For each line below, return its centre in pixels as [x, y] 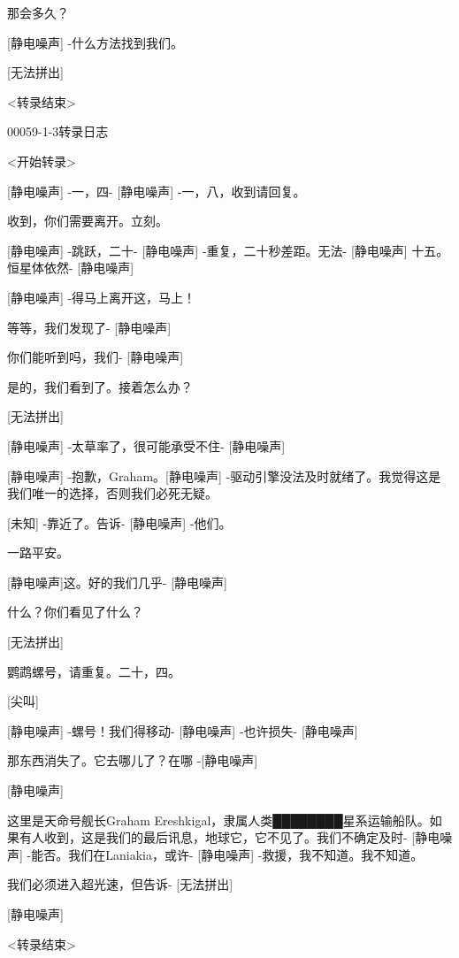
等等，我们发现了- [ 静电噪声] [89, 327]
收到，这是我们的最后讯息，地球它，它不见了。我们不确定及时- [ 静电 [242, 837]
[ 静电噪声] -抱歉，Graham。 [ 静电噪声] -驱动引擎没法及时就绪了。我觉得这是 [224, 475]
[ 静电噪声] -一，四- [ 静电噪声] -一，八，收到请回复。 [157, 191]
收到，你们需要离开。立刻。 [88, 221]
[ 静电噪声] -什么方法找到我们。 [96, 42]
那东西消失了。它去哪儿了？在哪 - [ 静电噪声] [133, 760]
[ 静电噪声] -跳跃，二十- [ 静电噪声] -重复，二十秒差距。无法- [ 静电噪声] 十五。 [228, 250]
